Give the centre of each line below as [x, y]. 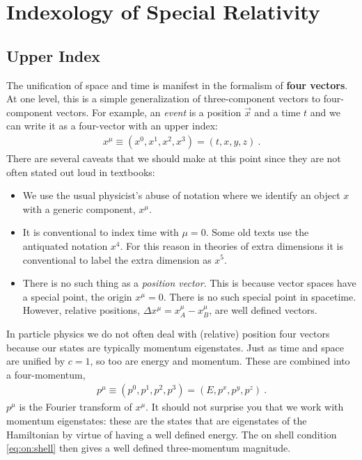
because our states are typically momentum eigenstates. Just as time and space [175, 347]
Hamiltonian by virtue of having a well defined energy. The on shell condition [172, 434]
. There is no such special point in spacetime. [260, 296]
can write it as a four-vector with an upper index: [112, 126]
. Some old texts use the [257, 232]
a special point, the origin [77, 296]
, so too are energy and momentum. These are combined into [220, 361]
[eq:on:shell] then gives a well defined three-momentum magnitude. [149, 448]
